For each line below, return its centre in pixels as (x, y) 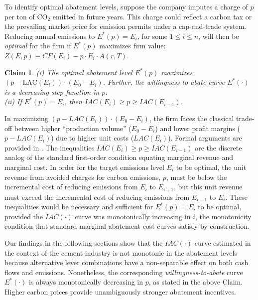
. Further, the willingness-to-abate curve (164, 82)
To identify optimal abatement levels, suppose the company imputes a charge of (126, 6)
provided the (24, 216)
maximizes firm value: (132, 46)
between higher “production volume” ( (73, 128)
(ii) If (13, 101)
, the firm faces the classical (192, 118)
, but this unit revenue (208, 187)
